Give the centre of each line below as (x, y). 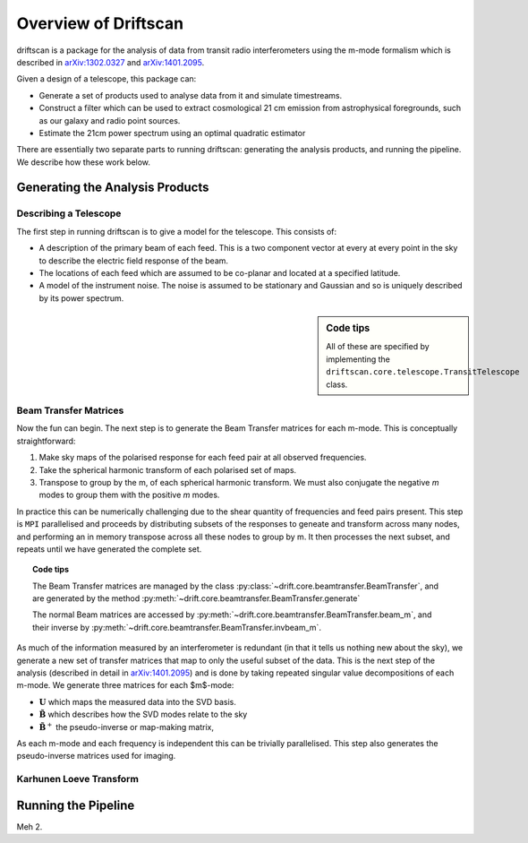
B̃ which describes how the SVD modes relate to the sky (143, 714)
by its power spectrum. (81, 298)
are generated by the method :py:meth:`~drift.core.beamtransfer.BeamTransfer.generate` (196, 598)
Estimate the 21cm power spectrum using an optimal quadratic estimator (172, 133)
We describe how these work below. (84, 162)
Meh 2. (30, 826)
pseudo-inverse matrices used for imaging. (96, 756)
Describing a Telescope (69, 213)
